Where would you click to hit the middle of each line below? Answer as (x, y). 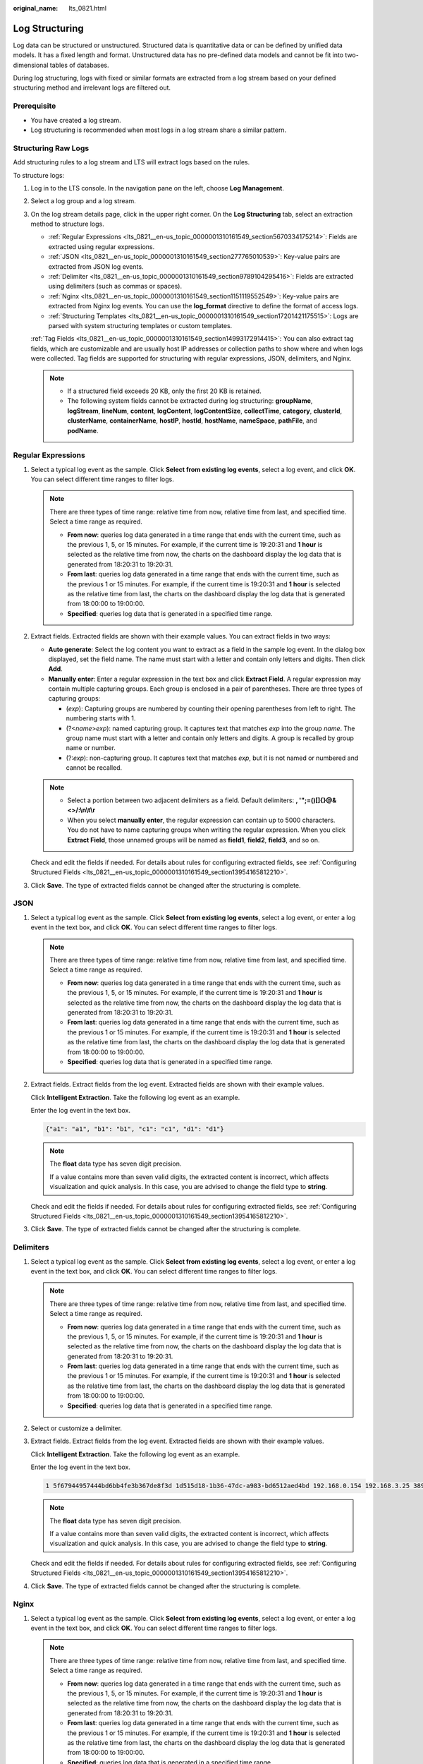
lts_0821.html (88, 8)
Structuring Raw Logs (51, 148)
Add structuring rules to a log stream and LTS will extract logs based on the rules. (131, 162)
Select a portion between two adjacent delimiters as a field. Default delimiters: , (183, 800)
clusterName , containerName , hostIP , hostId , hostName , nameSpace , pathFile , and (192, 421)
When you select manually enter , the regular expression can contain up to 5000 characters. (201, 820)
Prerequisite (35, 106)
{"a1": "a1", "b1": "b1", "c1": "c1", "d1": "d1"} (135, 1129)
